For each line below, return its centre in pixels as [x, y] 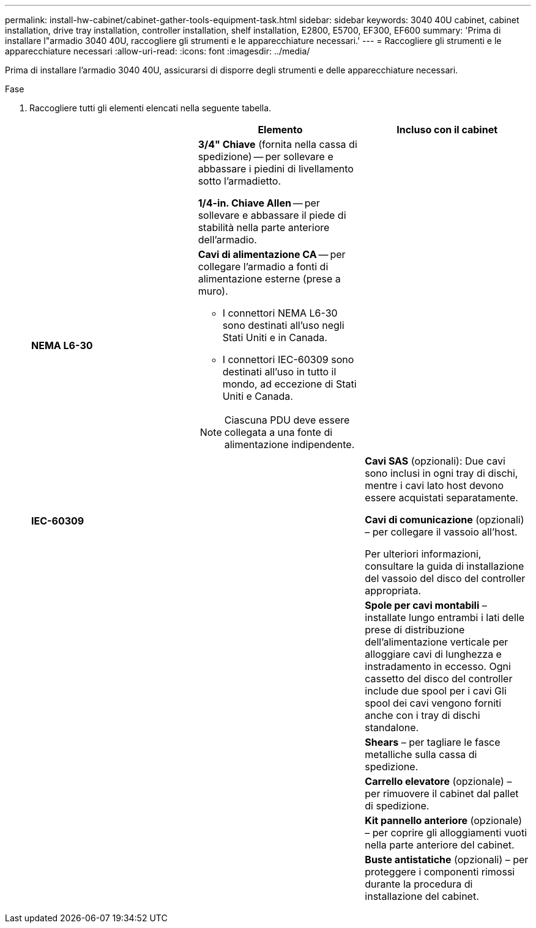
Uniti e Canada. [258, 396]
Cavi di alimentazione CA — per [272, 254]
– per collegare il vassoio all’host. [441, 532]
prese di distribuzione [415, 630]
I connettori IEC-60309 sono [288, 359]
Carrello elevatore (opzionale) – [438, 781]
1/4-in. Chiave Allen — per [259, 203]
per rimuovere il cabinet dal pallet [442, 794]
